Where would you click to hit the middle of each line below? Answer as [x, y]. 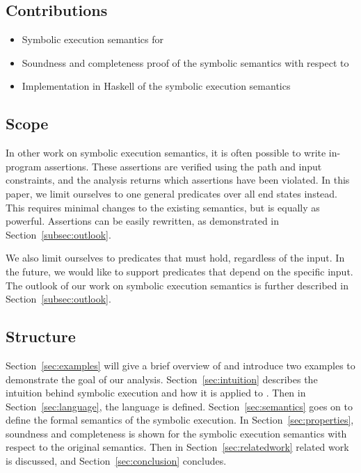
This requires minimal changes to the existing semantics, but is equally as [163, 207]
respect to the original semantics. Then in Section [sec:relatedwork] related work [177, 447]
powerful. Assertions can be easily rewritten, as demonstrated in [143, 221]
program [24, 166]
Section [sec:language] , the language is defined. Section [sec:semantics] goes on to [179, 406]
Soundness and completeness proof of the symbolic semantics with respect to [185, 62]
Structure [41, 336]
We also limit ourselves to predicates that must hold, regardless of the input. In [175, 258]
